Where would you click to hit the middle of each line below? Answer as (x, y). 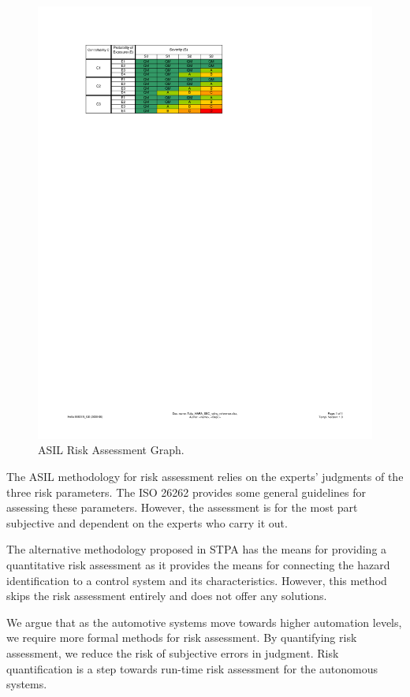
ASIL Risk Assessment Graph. (111, 450)
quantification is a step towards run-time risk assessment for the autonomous (192, 668)
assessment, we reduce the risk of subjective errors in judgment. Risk (173, 653)
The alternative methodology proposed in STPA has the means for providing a (197, 549)
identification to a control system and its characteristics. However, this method (197, 580)
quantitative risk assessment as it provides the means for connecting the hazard (198, 565)
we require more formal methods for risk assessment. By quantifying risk (182, 637)
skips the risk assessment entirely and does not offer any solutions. (167, 596)
